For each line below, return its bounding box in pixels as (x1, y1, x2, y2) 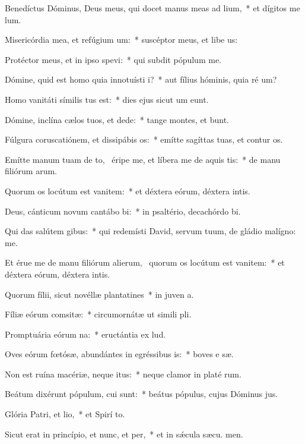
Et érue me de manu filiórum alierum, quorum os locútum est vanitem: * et (5, 256, 285, 269)
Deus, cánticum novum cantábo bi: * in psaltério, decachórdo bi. (5, 204, 241, 217)
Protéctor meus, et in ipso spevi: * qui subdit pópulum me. (5, 53, 221, 65)
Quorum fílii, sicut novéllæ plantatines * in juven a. (5, 288, 194, 300)
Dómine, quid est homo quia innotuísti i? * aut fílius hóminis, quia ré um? (5, 73, 277, 86)
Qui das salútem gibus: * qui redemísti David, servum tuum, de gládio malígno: (5, 225, 296, 237)
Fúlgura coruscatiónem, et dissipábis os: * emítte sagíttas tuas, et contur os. (5, 133, 283, 146)
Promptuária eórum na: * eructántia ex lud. (5, 328, 166, 340)
